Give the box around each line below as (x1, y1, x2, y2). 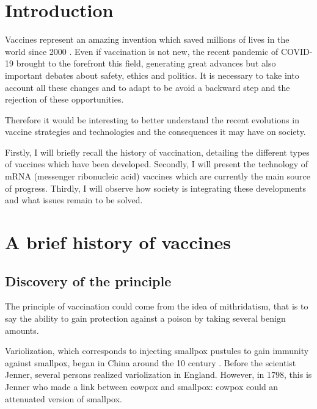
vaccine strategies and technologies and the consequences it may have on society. (5, 125, 306, 138)
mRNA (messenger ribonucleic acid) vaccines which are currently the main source (5, 170, 311, 183)
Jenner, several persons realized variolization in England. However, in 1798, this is (5, 368, 312, 381)
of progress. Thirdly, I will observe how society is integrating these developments (5, 181, 307, 194)
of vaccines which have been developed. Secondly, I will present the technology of (5, 157, 308, 170)
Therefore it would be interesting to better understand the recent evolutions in (5, 113, 299, 126)
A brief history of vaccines (5, 230, 231, 255)
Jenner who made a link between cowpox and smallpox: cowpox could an (5, 380, 279, 393)
